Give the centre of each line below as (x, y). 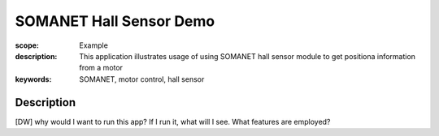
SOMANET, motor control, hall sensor (142, 79)
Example (94, 45)
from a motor (101, 68)
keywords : (33, 79)
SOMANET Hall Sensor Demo (115, 21)
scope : (27, 45)
